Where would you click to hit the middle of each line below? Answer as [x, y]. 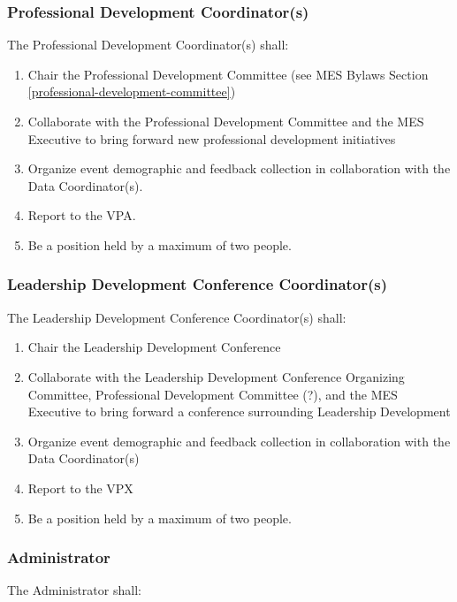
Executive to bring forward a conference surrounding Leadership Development [239, 411]
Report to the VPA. [82, 215]
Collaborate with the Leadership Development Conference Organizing [216, 376]
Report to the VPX [80, 488]
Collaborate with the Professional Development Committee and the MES [226, 121]
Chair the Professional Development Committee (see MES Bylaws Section [228, 74]
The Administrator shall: [74, 590]
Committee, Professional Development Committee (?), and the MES [213, 394]
